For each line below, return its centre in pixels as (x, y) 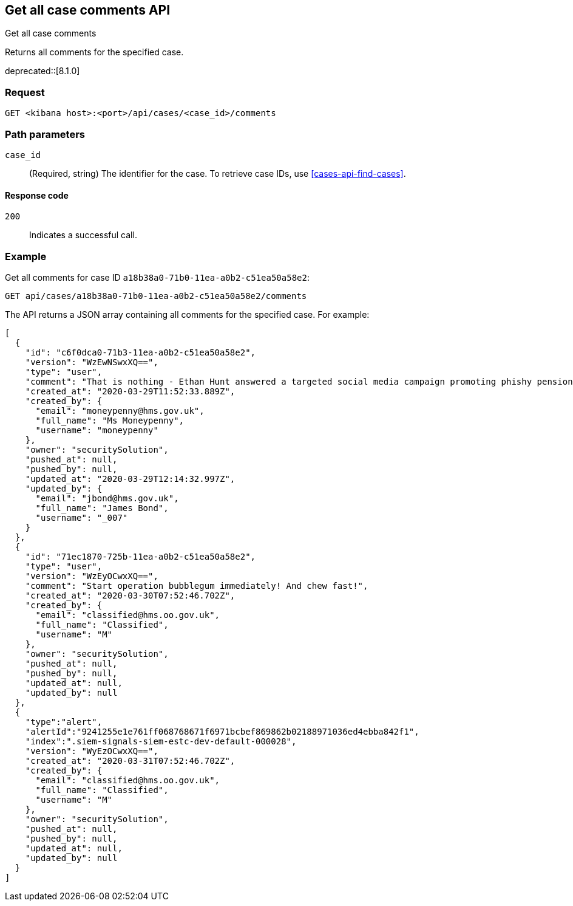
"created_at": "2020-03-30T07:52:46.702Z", (130, 595)
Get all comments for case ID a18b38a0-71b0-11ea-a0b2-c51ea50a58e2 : (157, 277)
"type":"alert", (64, 722)
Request (25, 92)
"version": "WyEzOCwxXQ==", (92, 751)
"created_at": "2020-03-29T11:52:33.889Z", (130, 391)
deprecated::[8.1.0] (42, 71)
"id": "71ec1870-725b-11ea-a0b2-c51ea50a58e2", (141, 556)
